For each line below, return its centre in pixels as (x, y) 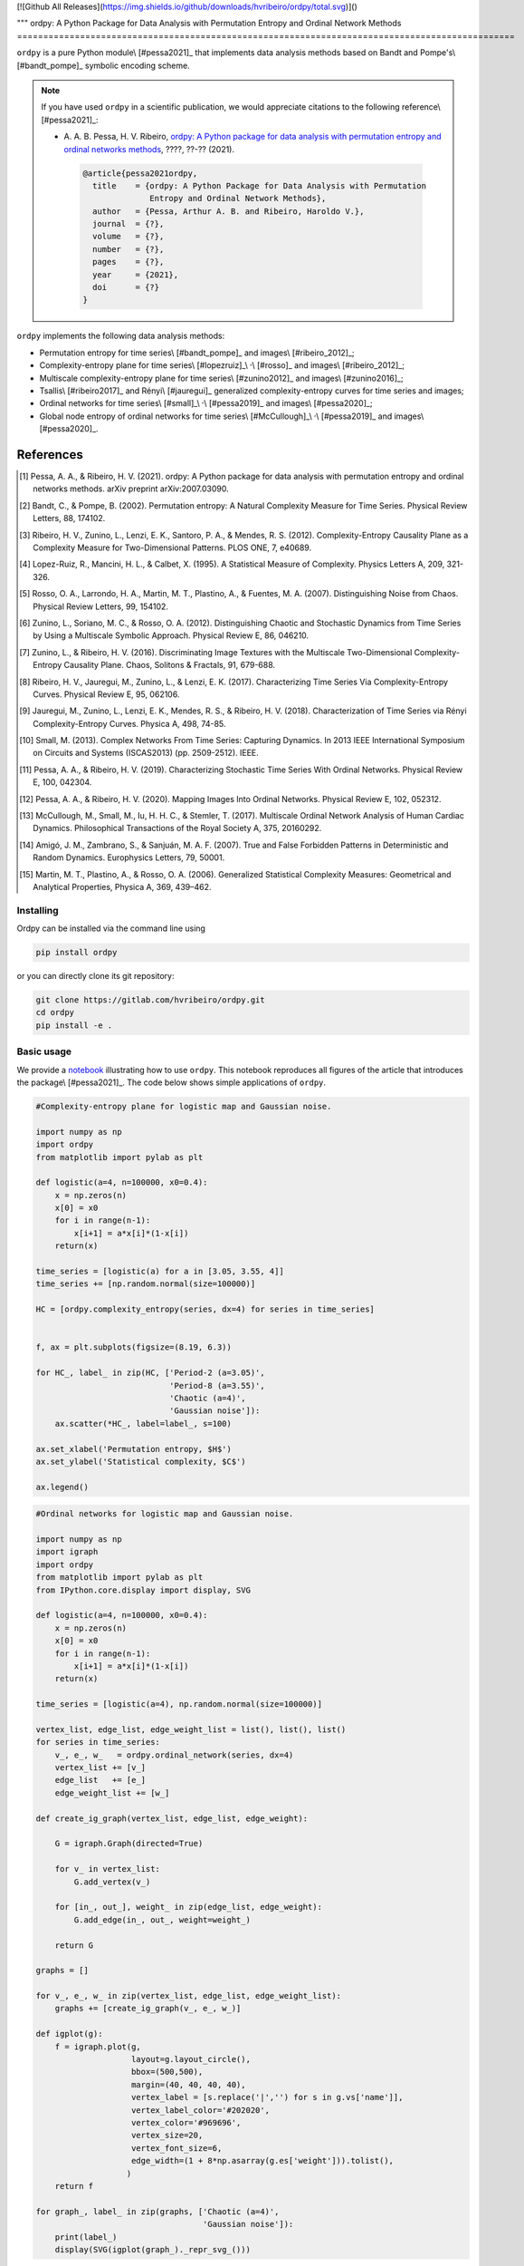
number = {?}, (128, 249)
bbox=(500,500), (167, 2072)
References (50, 455)
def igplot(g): (69, 2034)
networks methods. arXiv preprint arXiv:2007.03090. (131, 489)
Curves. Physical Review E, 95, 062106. (106, 694)
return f (74, 2186)
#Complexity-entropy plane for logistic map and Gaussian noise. (184, 1106)
